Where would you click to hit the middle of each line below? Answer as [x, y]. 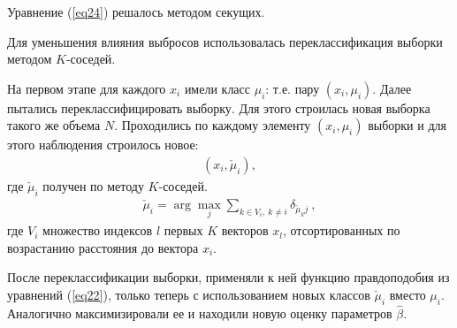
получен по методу [93, 186]
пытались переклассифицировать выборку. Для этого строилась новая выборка [219, 107]
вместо [407, 294]
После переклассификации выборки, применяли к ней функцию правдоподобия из [228, 277]
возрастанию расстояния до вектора [103, 247]
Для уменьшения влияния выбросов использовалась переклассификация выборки [225, 41]
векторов [245, 230]
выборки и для [407, 125]
